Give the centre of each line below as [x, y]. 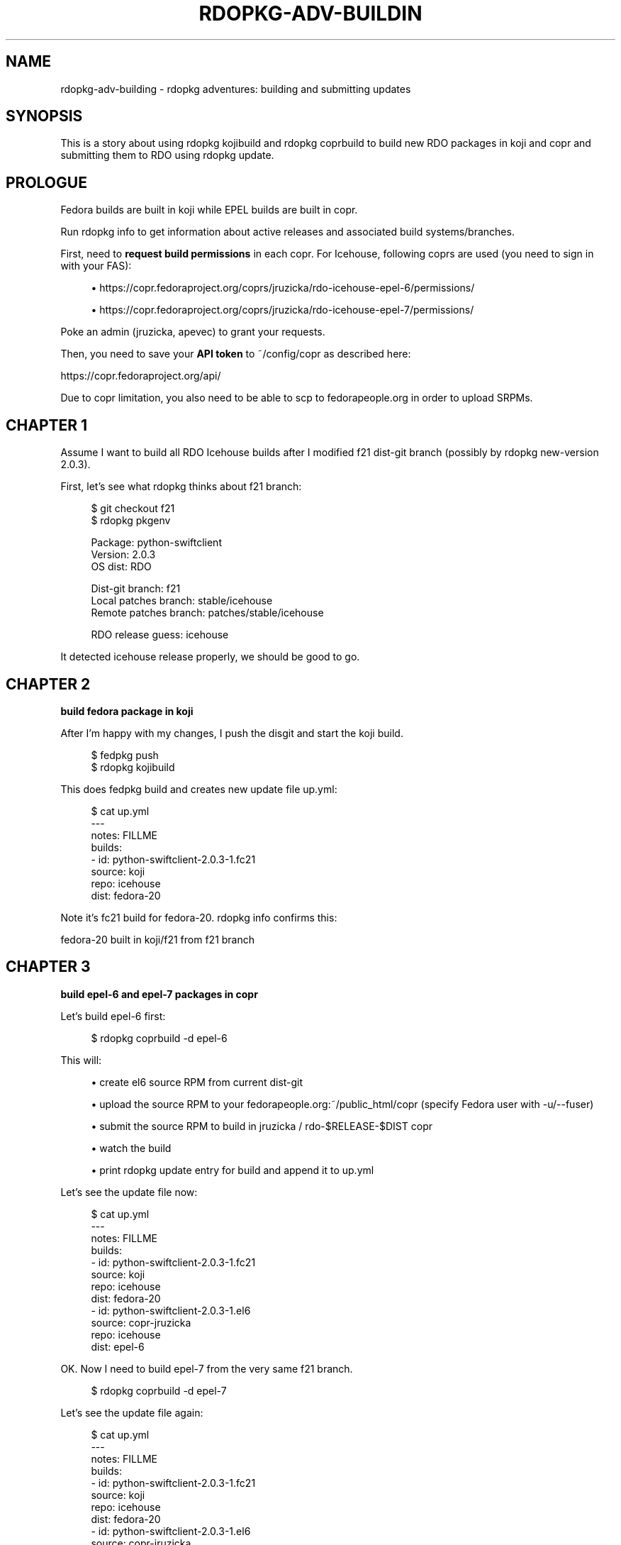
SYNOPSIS [44, 116]
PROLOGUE [46, 182]
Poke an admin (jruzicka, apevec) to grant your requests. [193, 332]
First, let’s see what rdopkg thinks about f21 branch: [181, 487]
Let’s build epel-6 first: [113, 1016]
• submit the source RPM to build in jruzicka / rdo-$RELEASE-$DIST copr [262, 1126]
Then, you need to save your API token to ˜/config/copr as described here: [236, 354]
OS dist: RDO [121, 567]
